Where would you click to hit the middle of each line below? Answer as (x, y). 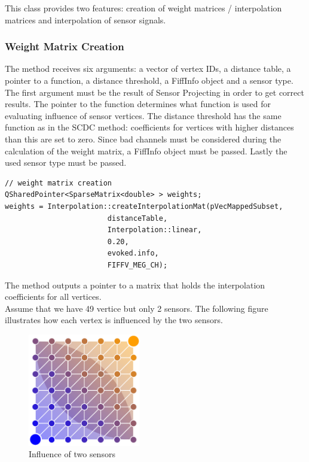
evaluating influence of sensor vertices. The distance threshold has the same (143, 115)
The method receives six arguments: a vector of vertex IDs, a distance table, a (148, 69)
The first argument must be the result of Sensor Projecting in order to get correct (154, 92)
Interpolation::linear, (154, 230)
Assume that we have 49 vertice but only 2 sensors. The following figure (137, 308)
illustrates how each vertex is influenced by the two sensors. (114, 320)
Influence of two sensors (72, 454)
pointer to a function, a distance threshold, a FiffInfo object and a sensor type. (149, 80)
